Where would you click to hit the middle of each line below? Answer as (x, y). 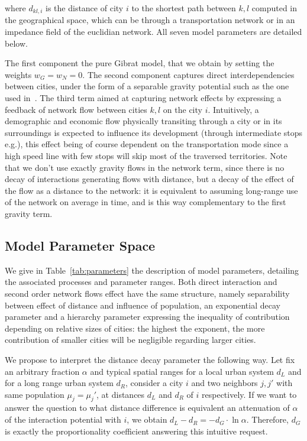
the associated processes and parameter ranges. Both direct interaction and (141, 282)
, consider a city (154, 383)
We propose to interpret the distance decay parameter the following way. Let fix (150, 359)
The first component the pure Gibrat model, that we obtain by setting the (140, 63)
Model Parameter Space (80, 245)
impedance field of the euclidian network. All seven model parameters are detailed (153, 32)
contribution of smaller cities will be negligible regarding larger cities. (130, 340)
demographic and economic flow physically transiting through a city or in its (143, 121)
